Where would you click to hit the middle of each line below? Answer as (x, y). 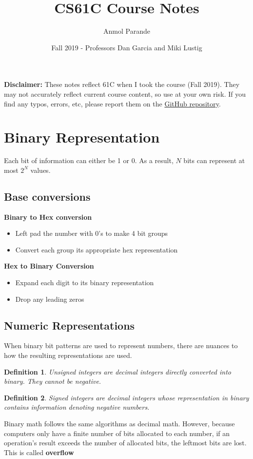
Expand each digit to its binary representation (85, 282)
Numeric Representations (69, 325)
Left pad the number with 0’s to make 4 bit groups (92, 233)
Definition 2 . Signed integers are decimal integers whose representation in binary (126, 397)
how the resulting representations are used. (68, 355)
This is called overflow (39, 452)
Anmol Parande (127, 31)
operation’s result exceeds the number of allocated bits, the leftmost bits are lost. (125, 443)
